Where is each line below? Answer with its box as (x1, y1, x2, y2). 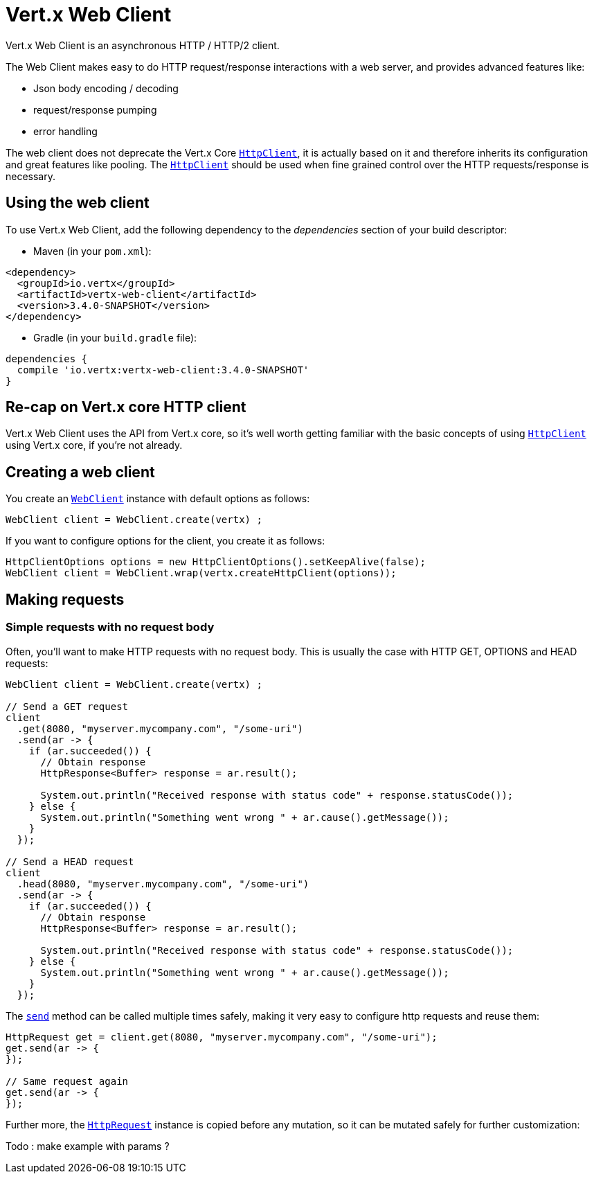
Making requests (6, 590, 125, 608)
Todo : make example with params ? (6, 1140, 170, 1152)
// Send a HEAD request (6, 856, 134, 867)
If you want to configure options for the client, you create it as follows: (6, 535, 325, 547)
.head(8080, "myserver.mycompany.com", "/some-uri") (17, 878, 309, 889)
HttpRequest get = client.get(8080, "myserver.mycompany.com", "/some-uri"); (6, 1031, 438, 1043)
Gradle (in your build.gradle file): (33, 331, 197, 344)
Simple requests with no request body (6, 620, 215, 635)
